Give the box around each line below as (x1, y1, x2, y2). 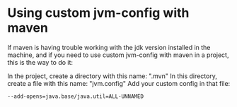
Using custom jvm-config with (7, 5, 190, 21)
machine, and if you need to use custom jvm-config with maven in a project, (7, 51, 229, 59)
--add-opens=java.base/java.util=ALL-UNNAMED (7, 93, 144, 100)
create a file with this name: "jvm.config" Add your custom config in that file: (7, 79, 231, 87)
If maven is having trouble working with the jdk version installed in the (7, 43, 211, 51)
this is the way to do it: (7, 58, 73, 66)
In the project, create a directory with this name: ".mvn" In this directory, (7, 72, 217, 80)
